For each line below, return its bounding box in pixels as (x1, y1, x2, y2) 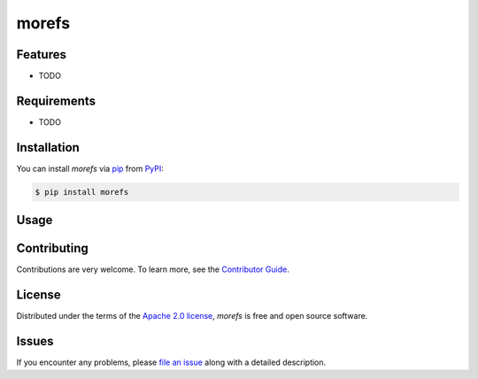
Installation (16, 140, 80, 155)
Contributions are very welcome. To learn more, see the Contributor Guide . (16, 264, 289, 275)
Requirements (16, 93, 96, 108)
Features (16, 47, 66, 62)
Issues (16, 334, 54, 349)
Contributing (16, 241, 89, 256)
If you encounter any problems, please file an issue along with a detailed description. (16, 357, 327, 367)
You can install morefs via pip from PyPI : (16, 163, 164, 174)
